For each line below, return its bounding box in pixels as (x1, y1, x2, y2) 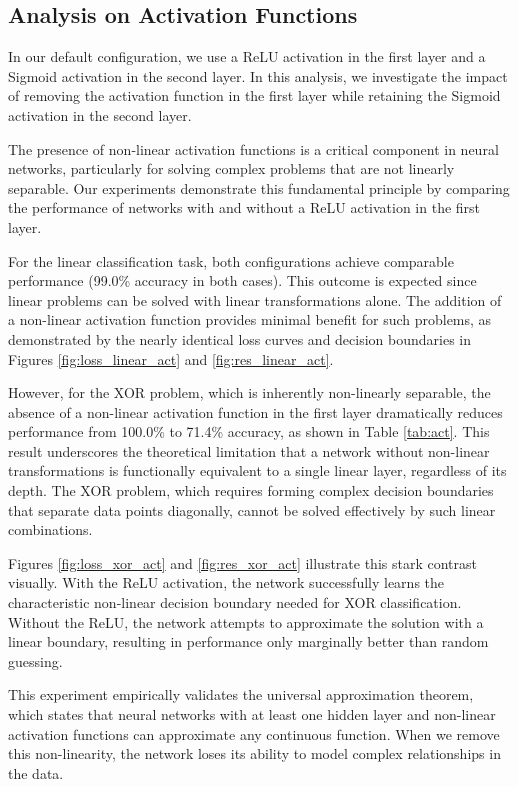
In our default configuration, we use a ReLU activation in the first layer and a (8, 46, 486, 67)
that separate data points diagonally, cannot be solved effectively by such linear (8, 499, 496, 520)
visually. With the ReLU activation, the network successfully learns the (8, 572, 445, 593)
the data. (8, 762, 64, 783)
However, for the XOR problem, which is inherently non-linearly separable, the (8, 382, 491, 403)
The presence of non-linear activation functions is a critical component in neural (8, 138, 499, 159)
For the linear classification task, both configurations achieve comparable (8, 250, 454, 271)
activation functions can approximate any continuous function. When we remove (8, 723, 500, 744)
